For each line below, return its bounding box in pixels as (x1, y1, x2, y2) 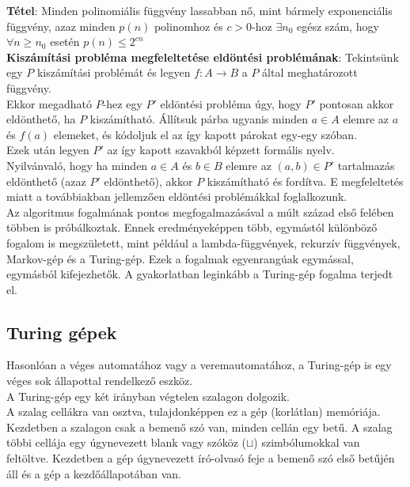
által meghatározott (262, 64, 358, 81)
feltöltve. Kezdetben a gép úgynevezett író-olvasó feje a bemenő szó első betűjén (6, 450, 395, 466)
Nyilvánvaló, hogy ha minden (6, 157, 148, 173)
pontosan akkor (319, 95, 394, 111)
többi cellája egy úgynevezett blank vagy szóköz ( (6, 434, 247, 451)
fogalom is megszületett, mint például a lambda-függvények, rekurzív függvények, (6, 234, 401, 251)
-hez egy (102, 95, 142, 111)
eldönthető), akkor (104, 172, 193, 189)
